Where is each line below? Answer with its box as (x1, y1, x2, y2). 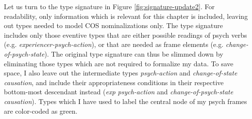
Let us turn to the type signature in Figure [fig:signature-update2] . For (4, 1, 215, 11)
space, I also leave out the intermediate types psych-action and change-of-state (4, 68, 237, 78)
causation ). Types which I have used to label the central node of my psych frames (4, 96, 247, 106)
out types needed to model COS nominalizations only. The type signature (4, 20, 223, 30)
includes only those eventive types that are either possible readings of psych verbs (4, 30, 247, 40)
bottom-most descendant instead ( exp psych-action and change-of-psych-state (4, 87, 234, 97)
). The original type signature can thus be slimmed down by (44, 48, 223, 59)
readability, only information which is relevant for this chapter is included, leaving (4, 11, 248, 21)
